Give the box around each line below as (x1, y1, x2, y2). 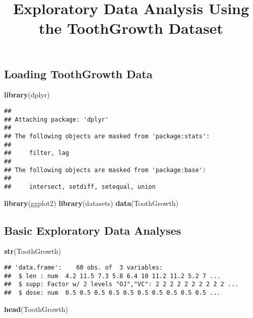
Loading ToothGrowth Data (4, 66, 153, 81)
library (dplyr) (4, 89, 50, 100)
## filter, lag (4, 149, 69, 157)
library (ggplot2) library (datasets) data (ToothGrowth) (4, 197, 178, 208)
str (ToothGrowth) (4, 246, 61, 256)
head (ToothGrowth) (4, 303, 68, 314)
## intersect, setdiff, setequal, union (4, 183, 156, 190)
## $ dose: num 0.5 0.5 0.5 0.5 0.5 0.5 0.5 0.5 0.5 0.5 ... (4, 289, 221, 296)
